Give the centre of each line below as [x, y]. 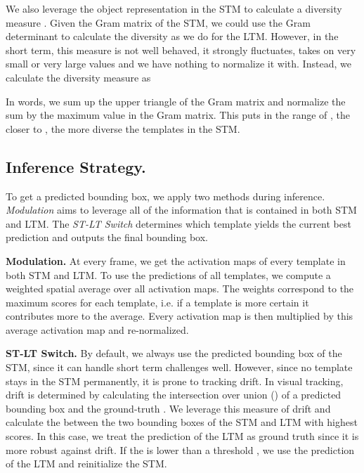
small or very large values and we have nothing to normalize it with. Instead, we [178, 64]
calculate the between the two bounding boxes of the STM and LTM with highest [182, 422]
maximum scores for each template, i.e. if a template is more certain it [157, 302]
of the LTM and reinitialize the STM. [86, 464]
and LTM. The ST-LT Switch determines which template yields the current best [178, 223]
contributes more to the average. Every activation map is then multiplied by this [180, 316]
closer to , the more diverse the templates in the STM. [123, 128]
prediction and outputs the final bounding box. [107, 237]
